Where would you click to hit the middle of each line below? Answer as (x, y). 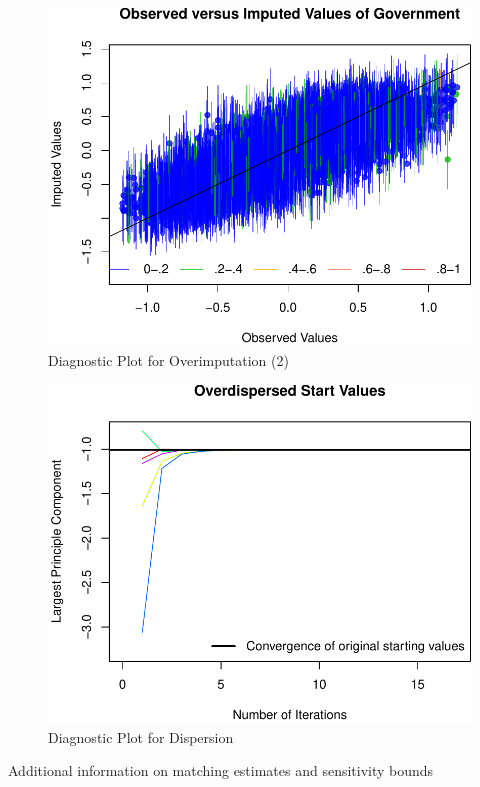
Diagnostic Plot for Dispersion (141, 736)
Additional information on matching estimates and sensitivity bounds (221, 770)
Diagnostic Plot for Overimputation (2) (168, 360)
